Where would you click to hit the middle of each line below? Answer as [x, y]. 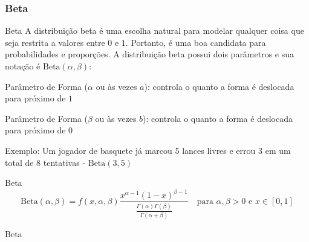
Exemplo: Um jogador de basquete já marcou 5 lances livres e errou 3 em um [148, 150]
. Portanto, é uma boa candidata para [196, 42]
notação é [23, 66]
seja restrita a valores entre [55, 42]
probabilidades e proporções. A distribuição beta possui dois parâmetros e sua [150, 54]
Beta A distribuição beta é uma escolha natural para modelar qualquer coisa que [154, 30]
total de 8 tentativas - [45, 162]
